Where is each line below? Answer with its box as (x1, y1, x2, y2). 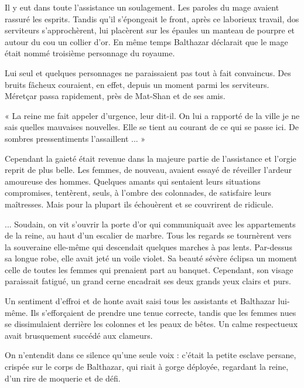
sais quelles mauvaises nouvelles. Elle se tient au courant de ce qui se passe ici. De (5, 121, 299, 133)
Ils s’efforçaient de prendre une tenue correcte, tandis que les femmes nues (30, 306, 296, 318)
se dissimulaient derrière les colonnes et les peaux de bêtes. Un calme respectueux (5, 318, 298, 330)
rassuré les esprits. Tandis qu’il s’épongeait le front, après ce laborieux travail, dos (5, 12, 299, 25)
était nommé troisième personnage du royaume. (5, 47, 175, 59)
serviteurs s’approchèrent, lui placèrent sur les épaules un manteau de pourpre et (5, 24, 295, 36)
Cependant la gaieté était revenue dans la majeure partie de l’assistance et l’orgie (5, 152, 296, 164)
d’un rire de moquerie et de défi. (5, 372, 121, 384)
